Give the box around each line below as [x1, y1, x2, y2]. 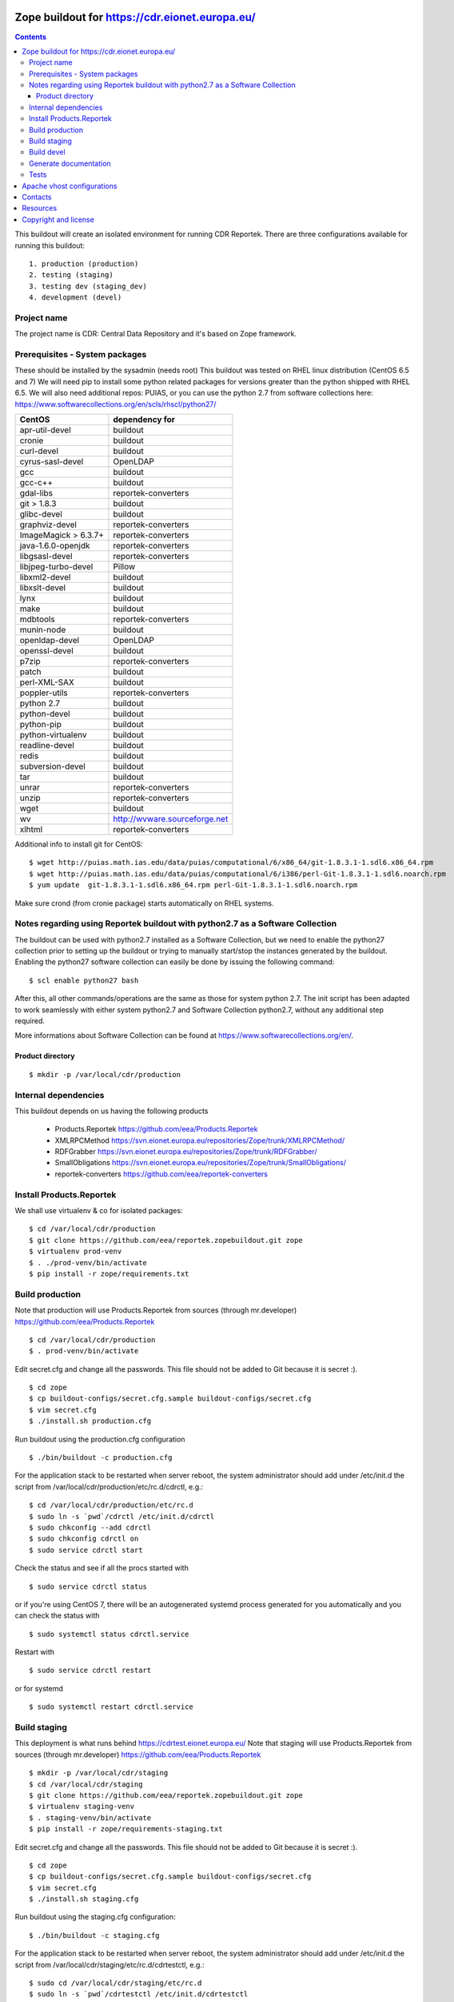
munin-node [19, 624, 66, 635]
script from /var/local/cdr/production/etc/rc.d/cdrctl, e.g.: [14, 1481, 204, 1491]
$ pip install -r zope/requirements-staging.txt [29, 1824, 223, 1834]
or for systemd [14, 1683, 64, 1693]
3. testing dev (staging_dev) [29, 281, 148, 291]
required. [14, 1016, 46, 1025]
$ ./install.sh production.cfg [29, 1417, 152, 1425]
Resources [22, 203, 58, 213]
